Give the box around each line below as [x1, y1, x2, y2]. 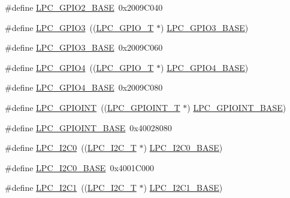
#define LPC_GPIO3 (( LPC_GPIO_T [5, 21, 154, 33]
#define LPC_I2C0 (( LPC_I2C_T [5, 141, 137, 154]
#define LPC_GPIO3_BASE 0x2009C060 [5, 41, 163, 54]
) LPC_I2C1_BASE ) [143, 181, 223, 194]
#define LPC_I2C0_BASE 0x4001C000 [5, 161, 154, 174]
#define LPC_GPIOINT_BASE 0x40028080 [5, 121, 172, 134]
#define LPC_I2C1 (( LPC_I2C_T [5, 181, 137, 194]
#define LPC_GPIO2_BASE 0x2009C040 [5, 1, 163, 13]
